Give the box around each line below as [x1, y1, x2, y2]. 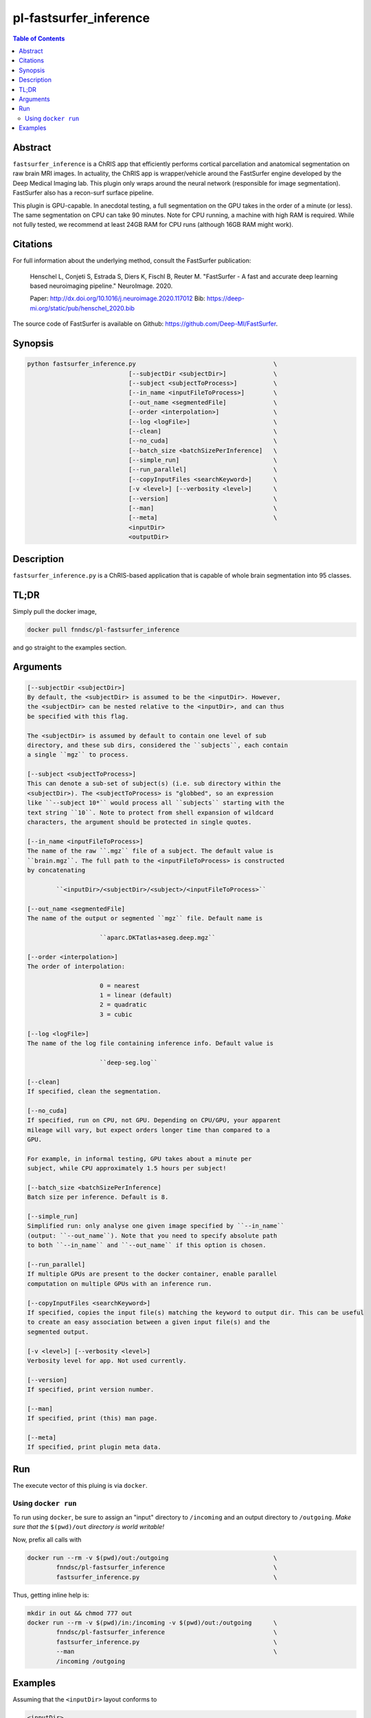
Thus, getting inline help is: [12, 1591, 89, 1599]
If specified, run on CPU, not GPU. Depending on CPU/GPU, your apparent [27, 1117, 281, 1124]
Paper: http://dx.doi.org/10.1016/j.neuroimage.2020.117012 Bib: [30, 294, 205, 302]
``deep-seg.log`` [100, 1058, 158, 1067]
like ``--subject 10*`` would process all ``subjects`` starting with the [27, 799, 285, 807]
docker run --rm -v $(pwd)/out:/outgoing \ [27, 1554, 278, 1561]
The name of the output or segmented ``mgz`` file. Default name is [27, 914, 263, 922]
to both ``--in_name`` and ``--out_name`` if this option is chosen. [27, 1241, 267, 1249]
